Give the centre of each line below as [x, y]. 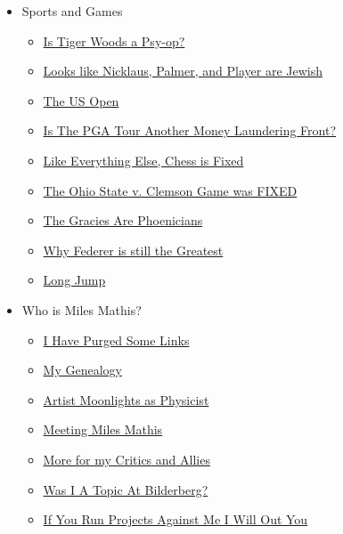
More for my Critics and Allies [127, 459]
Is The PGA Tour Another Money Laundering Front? [189, 130]
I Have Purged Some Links [116, 340]
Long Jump [74, 280]
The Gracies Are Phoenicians [123, 220]
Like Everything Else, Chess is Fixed [143, 160]
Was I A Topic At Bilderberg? [126, 489]
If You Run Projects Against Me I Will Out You [176, 519]
